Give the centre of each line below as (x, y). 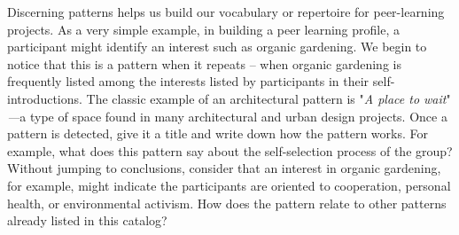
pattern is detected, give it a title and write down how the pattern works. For (218, 133)
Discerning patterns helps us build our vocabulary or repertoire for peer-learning (226, 12)
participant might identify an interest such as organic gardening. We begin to (217, 47)
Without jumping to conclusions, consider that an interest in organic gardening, (224, 168)
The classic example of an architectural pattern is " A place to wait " (268, 98)
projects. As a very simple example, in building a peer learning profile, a (204, 29)
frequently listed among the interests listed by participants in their (188, 81)
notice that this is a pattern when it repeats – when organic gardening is (204, 63)
